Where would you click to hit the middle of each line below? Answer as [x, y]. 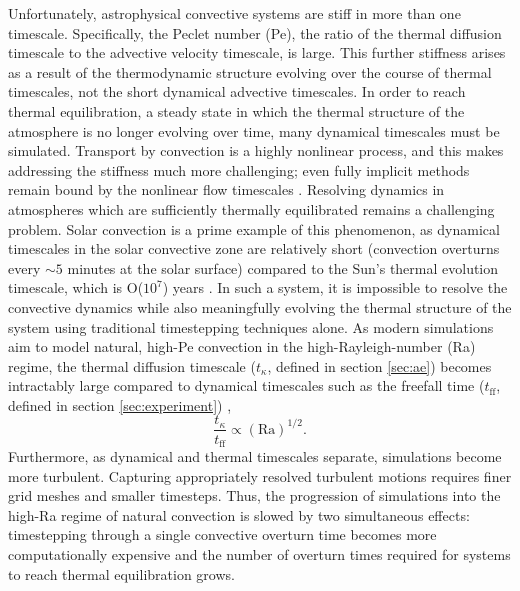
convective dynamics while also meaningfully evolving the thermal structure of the [260, 306]
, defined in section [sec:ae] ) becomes [379, 365]
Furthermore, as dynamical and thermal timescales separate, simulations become [255, 455]
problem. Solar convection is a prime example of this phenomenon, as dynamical [254, 228]
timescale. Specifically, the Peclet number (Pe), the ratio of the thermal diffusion [255, 32]
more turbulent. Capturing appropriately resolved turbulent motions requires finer [260, 475]
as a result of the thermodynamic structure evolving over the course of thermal [250, 71]
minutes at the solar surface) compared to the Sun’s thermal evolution [283, 267]
